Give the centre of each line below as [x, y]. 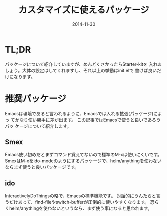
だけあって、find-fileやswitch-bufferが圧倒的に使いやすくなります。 [79, 202]
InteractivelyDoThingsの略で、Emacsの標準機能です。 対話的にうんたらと [81, 196]
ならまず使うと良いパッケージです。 [42, 167]
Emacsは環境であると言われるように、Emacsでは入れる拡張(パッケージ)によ [84, 113]
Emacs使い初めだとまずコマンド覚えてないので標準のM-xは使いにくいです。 [84, 155]
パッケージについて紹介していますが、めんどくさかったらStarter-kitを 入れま [84, 64]
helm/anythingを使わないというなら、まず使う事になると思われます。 [81, 208]
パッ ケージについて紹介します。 [38, 126]
